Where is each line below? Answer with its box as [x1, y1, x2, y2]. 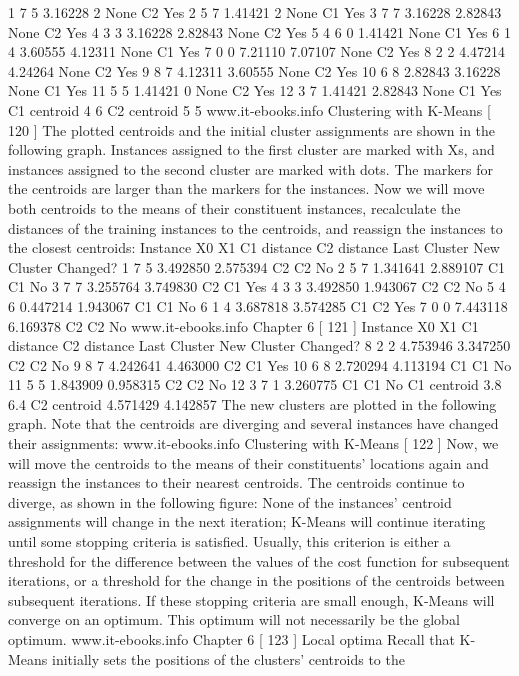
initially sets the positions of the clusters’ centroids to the [52, 648, 405, 669]
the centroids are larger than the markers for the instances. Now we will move [8, 178, 485, 199]
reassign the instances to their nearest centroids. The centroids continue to [8, 472, 465, 493]
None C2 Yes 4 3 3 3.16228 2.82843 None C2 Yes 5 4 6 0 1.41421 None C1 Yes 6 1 [8, 21, 511, 42]
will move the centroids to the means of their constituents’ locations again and [8, 452, 489, 473]
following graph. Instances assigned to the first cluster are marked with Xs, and [8, 139, 495, 160]
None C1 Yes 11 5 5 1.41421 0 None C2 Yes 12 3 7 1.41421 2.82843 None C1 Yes [8, 80, 502, 101]
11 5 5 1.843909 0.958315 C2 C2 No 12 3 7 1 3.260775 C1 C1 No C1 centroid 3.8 [8, 374, 502, 395]
